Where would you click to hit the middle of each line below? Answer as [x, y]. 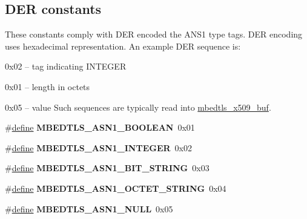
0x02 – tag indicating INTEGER [66, 66]
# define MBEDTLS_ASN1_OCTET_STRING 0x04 [116, 188]
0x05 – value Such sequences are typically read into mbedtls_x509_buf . [138, 107]
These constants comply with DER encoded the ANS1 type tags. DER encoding [154, 34]
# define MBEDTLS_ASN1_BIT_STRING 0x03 [107, 168]
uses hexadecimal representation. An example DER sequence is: [123, 46]
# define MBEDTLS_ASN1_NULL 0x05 [89, 208]
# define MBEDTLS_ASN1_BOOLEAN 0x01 [100, 127]
